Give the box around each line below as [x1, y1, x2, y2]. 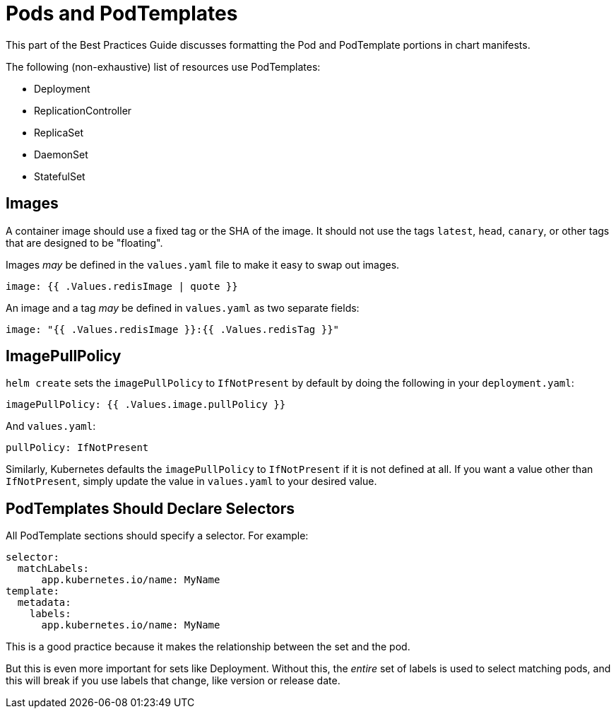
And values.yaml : [6, 420, 96, 433]
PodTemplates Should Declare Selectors [6, 499, 295, 517]
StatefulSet [34, 170, 85, 182]
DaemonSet [34, 148, 88, 160]
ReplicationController [34, 104, 132, 117]
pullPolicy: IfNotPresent [6, 442, 149, 454]
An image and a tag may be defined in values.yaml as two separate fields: [6, 301, 360, 314]
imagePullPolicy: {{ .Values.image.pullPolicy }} [6, 399, 286, 411]
